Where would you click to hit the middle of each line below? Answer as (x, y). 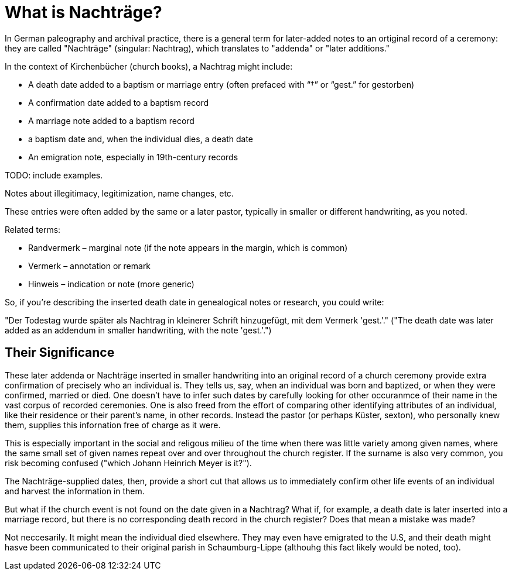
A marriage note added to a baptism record (111, 120)
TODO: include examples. (54, 175)
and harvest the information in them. (75, 491)
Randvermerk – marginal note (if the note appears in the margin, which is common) (188, 247)
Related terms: (33, 229)
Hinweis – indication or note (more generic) (111, 284)
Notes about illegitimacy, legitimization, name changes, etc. (119, 193)
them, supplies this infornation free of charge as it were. (113, 425)
